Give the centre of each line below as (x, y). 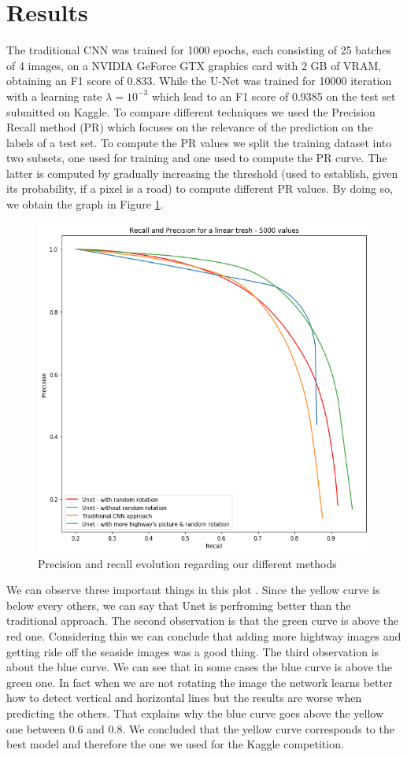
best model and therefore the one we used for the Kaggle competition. (175, 744)
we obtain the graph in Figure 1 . (85, 204)
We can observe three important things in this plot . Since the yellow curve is (193, 590)
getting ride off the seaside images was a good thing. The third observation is (193, 651)
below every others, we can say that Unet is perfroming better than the (179, 605)
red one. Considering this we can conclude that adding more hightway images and (204, 636)
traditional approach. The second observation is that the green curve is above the (203, 620)
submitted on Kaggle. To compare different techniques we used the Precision (191, 111)
